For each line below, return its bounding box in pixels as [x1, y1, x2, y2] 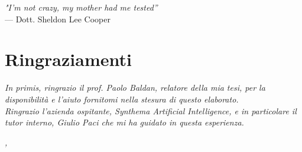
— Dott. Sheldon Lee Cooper [5, 12, 111, 25]
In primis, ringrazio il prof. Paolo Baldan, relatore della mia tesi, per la [5, 81, 265, 94]
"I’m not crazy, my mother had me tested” [5, 1, 158, 13]
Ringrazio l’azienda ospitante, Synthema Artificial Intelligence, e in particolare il [5, 104, 297, 117]
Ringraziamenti [5, 47, 132, 71]
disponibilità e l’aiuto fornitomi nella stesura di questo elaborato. [5, 92, 239, 105]
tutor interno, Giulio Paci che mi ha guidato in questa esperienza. [5, 116, 244, 128]
